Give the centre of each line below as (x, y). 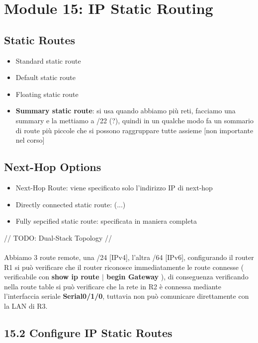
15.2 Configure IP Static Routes (88, 332)
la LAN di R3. (26, 305)
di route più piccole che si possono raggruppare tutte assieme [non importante (134, 130)
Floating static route (47, 94)
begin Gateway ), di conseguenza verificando (177, 277)
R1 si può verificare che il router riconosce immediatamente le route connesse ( (124, 267)
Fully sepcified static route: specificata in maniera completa (106, 221)
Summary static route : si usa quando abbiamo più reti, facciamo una (126, 111)
